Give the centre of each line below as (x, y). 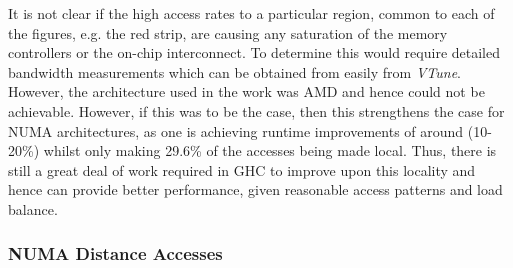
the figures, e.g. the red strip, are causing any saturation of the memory (228, 32)
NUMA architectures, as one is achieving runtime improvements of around (236, 130)
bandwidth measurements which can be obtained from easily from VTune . (234, 71)
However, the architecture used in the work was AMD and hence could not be (246, 91)
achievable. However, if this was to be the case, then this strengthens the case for (256, 110)
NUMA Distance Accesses (115, 253)
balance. (33, 208)
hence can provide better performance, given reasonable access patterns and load (255, 189)
